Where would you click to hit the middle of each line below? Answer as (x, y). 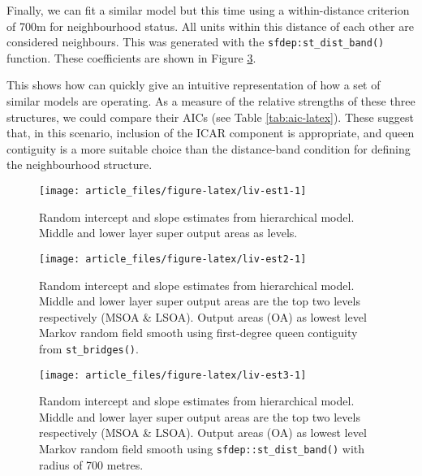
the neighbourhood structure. (80, 164)
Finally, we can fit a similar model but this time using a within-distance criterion (208, 10)
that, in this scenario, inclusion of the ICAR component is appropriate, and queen (211, 133)
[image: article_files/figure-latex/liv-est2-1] (173, 259)
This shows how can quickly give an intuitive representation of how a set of (194, 85)
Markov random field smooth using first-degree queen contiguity (198, 333)
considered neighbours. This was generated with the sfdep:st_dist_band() (196, 42)
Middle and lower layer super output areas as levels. (168, 233)
